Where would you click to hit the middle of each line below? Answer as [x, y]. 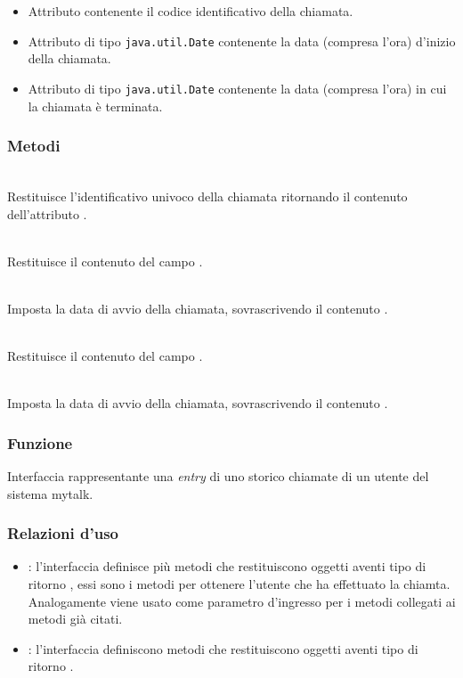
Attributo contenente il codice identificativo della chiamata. [191, 11]
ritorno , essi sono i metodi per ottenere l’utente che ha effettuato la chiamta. [239, 584]
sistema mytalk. [50, 493]
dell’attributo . [47, 213]
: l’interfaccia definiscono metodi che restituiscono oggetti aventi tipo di [223, 648]
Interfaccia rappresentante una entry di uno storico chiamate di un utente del [218, 476]
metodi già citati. [75, 619]
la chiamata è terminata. [95, 106]
